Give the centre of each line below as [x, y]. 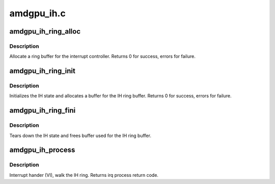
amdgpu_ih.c [37, 13]
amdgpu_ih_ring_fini [43, 110]
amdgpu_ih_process [42, 150]
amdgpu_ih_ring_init [43, 71]
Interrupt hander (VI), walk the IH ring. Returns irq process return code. [84, 175]
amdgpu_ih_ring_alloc [45, 31]
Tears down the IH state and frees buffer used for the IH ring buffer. [80, 136]
